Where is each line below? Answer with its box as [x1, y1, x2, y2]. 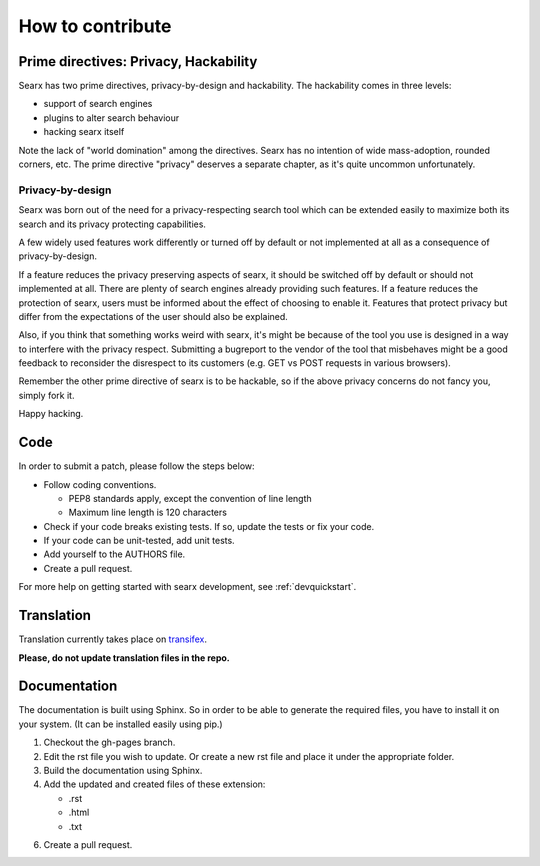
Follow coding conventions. [43, 478, 157, 490]
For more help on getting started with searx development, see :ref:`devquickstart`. [18, 581, 357, 593]
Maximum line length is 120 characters [68, 506, 227, 519]
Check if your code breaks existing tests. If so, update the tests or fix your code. [43, 520, 375, 532]
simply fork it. [18, 389, 75, 401]
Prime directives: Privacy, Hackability [18, 53, 258, 70]
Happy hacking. [18, 408, 84, 420]
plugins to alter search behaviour [43, 111, 180, 124]
